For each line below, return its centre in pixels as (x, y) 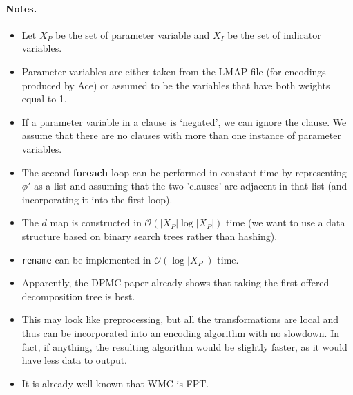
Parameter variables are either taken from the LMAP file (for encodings (174, 71)
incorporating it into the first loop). (97, 199)
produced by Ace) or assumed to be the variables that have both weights (176, 85)
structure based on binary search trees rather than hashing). (150, 236)
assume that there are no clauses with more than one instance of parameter (181, 135)
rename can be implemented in (86, 259)
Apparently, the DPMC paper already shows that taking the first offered (175, 283)
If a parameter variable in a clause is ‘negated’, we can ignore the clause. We (184, 121)
